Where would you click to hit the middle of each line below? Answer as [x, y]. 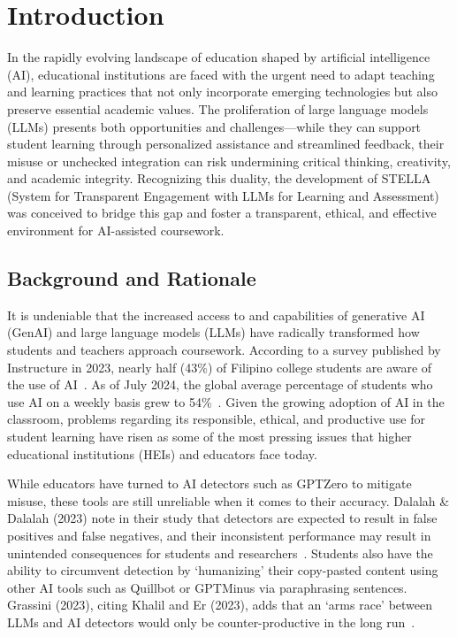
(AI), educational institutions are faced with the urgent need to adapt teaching [221, 74]
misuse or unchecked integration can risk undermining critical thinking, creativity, [229, 161]
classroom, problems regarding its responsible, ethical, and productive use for [216, 419]
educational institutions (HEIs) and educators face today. [162, 453]
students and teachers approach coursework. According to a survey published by [224, 350]
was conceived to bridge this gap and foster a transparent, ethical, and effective [222, 213]
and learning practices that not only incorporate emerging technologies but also [222, 92]
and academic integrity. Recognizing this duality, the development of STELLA [219, 178]
